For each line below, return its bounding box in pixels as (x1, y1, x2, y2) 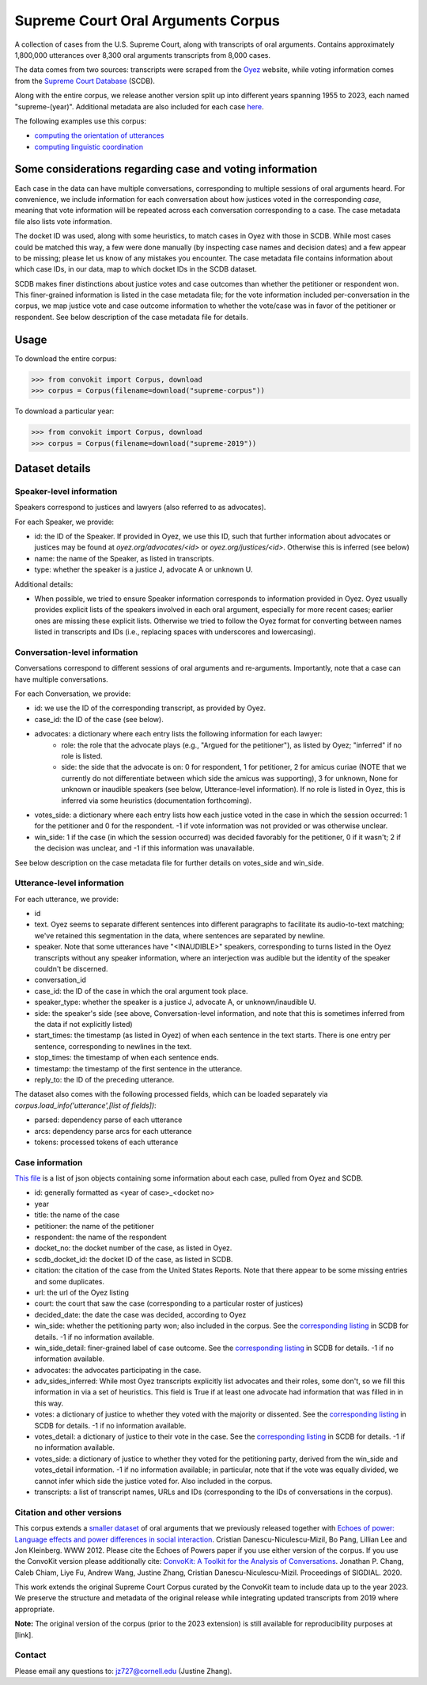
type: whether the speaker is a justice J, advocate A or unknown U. (34, 565, 253, 574)
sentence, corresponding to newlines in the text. (34, 1041, 192, 1051)
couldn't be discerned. (34, 964, 108, 974)
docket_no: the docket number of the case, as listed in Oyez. (34, 1243, 232, 1253)
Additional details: (14, 579, 74, 589)
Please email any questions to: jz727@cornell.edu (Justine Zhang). (14, 1666, 232, 1675)
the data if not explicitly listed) (34, 1020, 134, 1029)
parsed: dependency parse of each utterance (34, 1115, 183, 1124)
